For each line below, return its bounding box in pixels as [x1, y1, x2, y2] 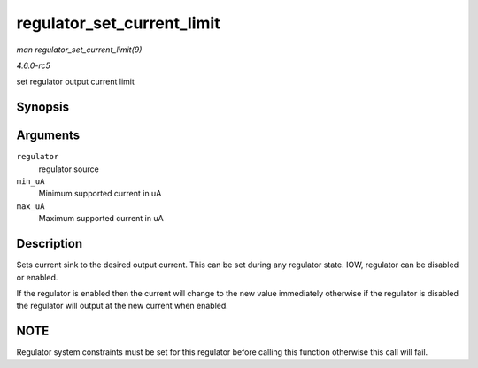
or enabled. [16, 272, 58, 282]
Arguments [16, 128, 81, 143]
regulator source [38, 164, 99, 174]
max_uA [16, 201, 45, 211]
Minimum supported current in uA [38, 188, 162, 199]
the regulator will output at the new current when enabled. [16, 301, 229, 311]
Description [16, 236, 83, 251]
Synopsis [16, 100, 70, 115]
